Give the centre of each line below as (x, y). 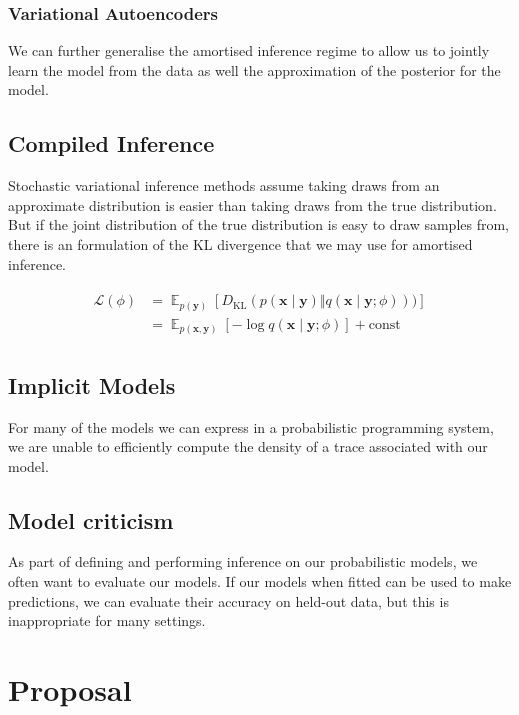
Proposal (70, 689)
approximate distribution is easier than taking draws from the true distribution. (252, 204)
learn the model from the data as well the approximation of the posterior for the (254, 69)
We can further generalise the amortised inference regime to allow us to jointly (249, 50)
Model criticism (91, 519)
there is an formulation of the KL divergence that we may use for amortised (240, 243)
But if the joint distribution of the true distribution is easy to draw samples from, (259, 224)
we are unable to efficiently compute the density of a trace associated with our (248, 446)
